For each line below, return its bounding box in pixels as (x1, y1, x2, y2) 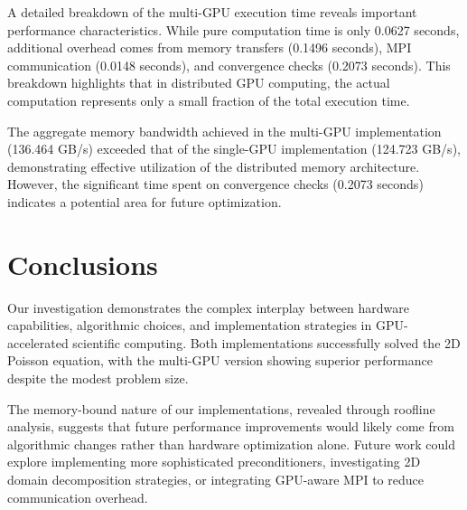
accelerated (7, 333, 69, 352)
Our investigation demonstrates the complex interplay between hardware (7, 297, 409, 316)
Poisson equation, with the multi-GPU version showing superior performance (7, 351, 433, 370)
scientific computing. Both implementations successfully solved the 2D (72, 333, 461, 352)
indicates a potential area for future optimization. (7, 192, 282, 211)
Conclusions (7, 245, 158, 282)
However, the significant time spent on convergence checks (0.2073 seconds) (7, 175, 424, 194)
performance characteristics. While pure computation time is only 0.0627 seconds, (7, 20, 460, 39)
